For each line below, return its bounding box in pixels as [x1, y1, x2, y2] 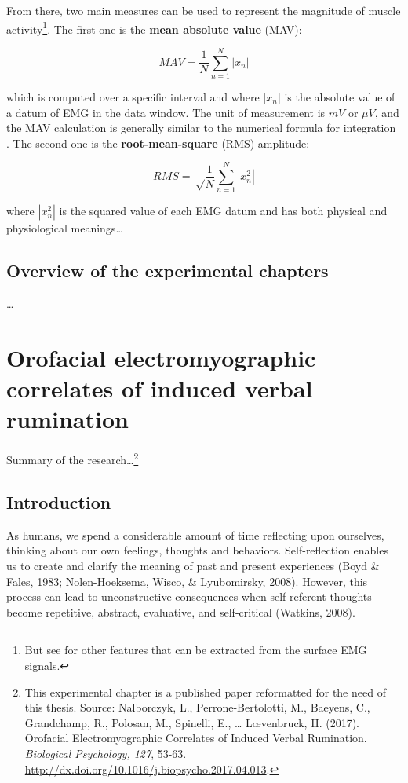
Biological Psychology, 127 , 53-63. [24, 745, 187, 761]
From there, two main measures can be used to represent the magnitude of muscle [6, 2, 401, 18]
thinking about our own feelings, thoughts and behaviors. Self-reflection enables [6, 542, 388, 558]
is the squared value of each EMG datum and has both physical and [59, 203, 388, 219]
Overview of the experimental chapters [6, 258, 329, 283]
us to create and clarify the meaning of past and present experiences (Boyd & [6, 558, 380, 573]
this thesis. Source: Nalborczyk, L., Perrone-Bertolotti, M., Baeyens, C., [24, 699, 370, 715]
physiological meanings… [6, 220, 123, 236]
